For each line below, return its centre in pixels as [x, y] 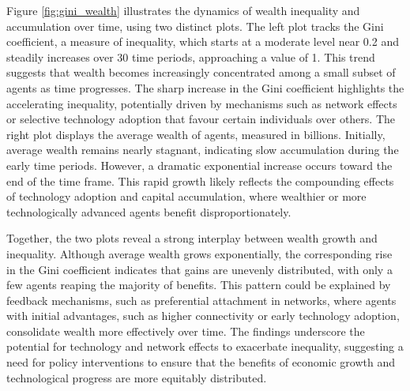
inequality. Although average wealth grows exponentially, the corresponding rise [199, 253]
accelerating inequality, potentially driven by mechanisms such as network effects [202, 103]
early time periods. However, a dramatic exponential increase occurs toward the [199, 165]
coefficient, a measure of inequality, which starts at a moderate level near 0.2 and [203, 41]
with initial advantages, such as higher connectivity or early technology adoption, [203, 316]
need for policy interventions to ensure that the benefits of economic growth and [201, 362]
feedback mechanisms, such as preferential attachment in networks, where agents [201, 300]
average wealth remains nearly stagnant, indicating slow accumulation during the [203, 150]
